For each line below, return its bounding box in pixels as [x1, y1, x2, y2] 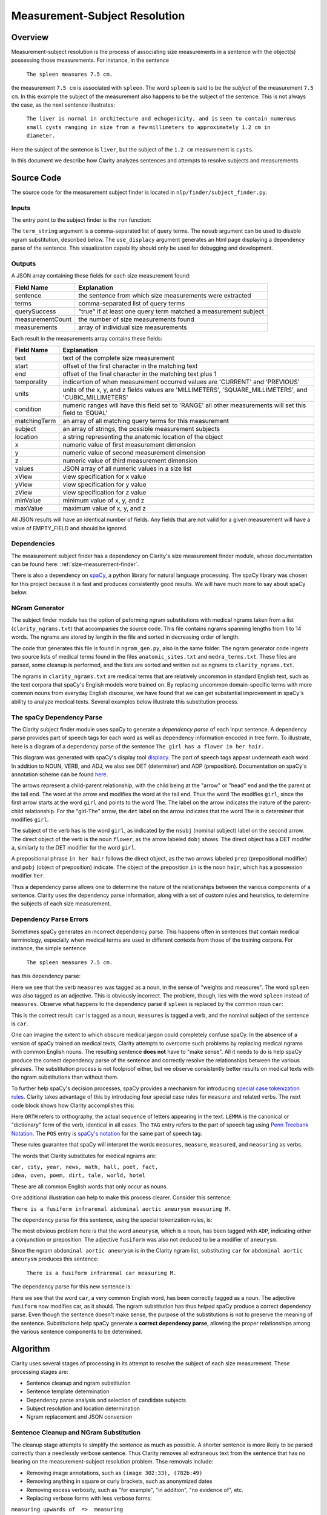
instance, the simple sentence [11, 945, 86, 952]
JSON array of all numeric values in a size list [62, 464, 192, 473]
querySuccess [15, 307, 56, 315]
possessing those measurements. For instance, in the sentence [11, 56, 170, 64]
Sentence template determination [26, 1388, 110, 1395]
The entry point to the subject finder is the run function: [11, 216, 151, 224]
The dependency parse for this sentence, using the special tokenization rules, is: [11, 1216, 213, 1224]
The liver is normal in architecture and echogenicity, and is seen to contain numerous [26, 115, 296, 122]
